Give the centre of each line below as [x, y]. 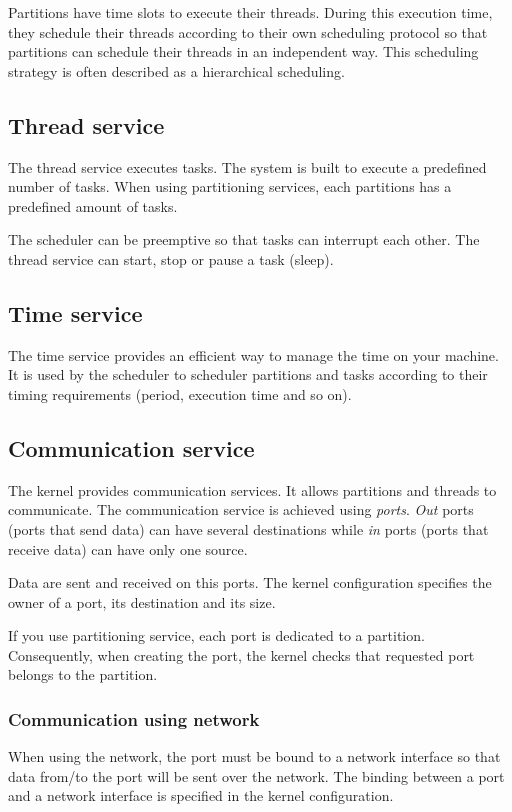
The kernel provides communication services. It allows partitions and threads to [252, 489]
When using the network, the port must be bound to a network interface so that [254, 756]
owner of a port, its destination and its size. [142, 601]
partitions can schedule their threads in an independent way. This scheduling [243, 51]
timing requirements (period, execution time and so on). [180, 393]
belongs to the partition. [83, 674]
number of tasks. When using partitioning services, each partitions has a [230, 186]
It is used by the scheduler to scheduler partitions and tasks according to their [248, 374]
